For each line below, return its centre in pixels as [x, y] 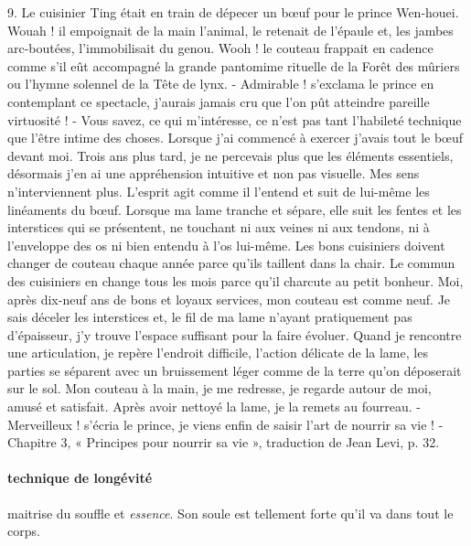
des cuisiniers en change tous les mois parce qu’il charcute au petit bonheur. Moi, [235, 280]
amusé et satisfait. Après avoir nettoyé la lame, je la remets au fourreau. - [214, 407]
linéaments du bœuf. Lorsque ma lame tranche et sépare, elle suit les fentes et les [235, 209]
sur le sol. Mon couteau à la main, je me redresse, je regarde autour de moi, [219, 388]
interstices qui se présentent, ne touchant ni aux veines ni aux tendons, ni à [219, 227]
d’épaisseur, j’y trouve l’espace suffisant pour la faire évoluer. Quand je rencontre [235, 334]
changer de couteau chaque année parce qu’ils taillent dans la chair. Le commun [231, 263]
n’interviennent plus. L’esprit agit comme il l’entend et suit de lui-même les [219, 191]
